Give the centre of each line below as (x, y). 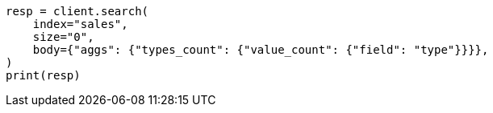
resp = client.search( (77, 11)
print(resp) (43, 75)
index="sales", (80, 24)
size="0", (63, 37)
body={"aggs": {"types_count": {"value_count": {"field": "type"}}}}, (261, 50)
